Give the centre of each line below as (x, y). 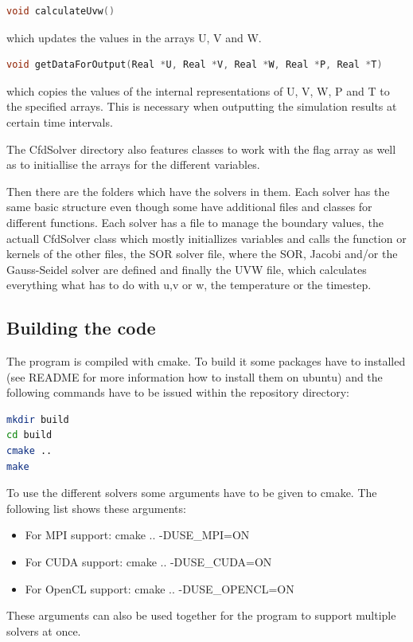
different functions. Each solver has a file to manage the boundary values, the (195, 222)
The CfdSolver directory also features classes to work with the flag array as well (201, 149)
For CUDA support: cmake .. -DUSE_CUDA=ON (148, 562)
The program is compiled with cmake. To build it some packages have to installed (206, 361)
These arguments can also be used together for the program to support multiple (201, 615)
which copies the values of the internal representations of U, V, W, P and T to (198, 90)
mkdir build (38, 419)
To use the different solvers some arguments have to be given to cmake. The (192, 493)
